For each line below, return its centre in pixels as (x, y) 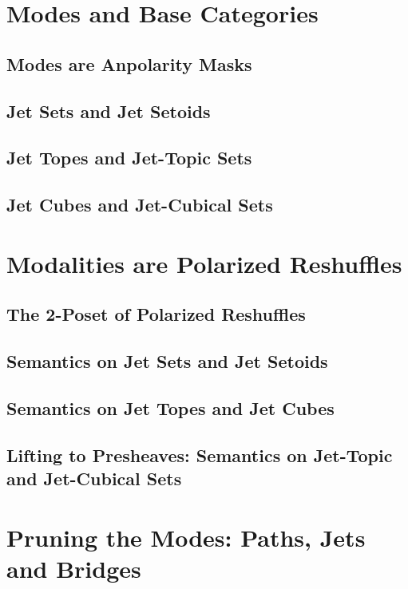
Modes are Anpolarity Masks (129, 63)
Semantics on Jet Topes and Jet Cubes (170, 407)
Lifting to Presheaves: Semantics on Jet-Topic (200, 455)
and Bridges (74, 568)
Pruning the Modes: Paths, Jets (186, 537)
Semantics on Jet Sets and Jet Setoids (167, 361)
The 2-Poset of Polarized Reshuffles (156, 314)
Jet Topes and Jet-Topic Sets (129, 158)
